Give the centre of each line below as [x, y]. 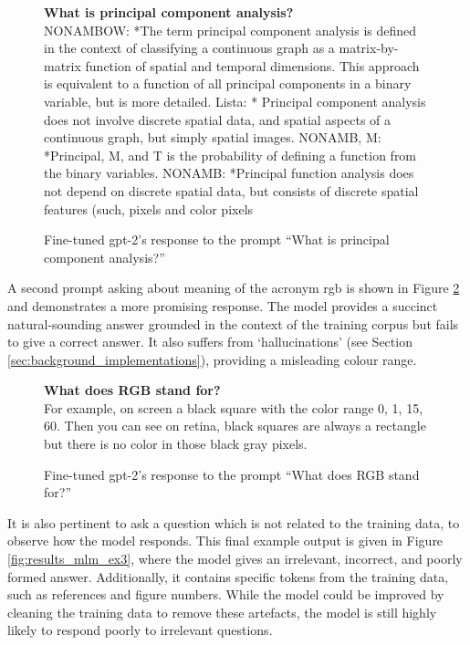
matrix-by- [369, 48]
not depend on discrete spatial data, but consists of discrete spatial [231, 190]
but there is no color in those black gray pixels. [176, 444]
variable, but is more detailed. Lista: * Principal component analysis [235, 101]
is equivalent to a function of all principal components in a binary [228, 83]
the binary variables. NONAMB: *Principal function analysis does [229, 173]
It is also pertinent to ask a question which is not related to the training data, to [234, 522]
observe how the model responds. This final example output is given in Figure [225, 541]
